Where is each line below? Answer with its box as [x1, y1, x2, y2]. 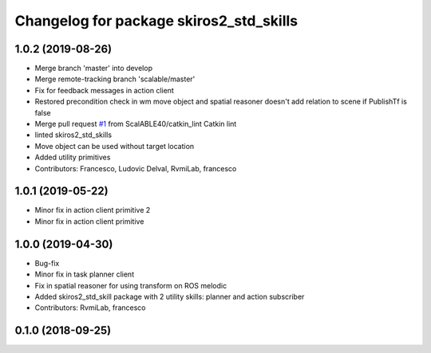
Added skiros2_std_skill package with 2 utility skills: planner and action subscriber [34, 292, 305, 301]
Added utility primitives [34, 152, 111, 163]
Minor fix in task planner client [34, 269, 135, 279]
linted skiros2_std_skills [34, 130, 112, 139]
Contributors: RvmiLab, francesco [34, 303, 146, 312]
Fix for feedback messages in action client [34, 85, 175, 95]
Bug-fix [34, 258, 60, 268]
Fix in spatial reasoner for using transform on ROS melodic [34, 280, 227, 290]
